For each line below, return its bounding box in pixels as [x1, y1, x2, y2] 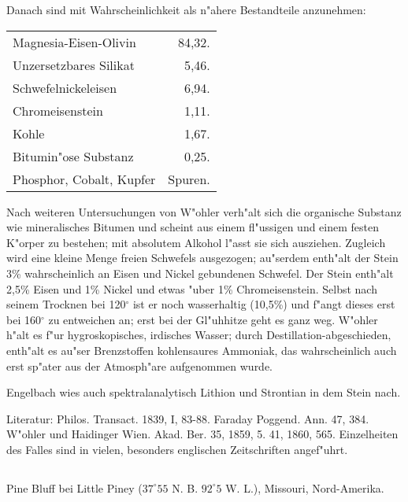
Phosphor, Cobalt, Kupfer [13, 169, 156, 188]
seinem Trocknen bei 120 [6, 296, 126, 312]
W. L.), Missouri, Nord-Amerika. [225, 479, 384, 496]
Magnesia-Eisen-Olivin [13, 32, 136, 51]
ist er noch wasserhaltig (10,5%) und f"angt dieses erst [132, 296, 395, 312]
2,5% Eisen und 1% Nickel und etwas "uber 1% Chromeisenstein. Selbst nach [6, 280, 377, 297]
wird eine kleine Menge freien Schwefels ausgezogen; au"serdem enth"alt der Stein [6, 249, 399, 266]
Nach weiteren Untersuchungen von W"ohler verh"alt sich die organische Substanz [6, 203, 402, 220]
